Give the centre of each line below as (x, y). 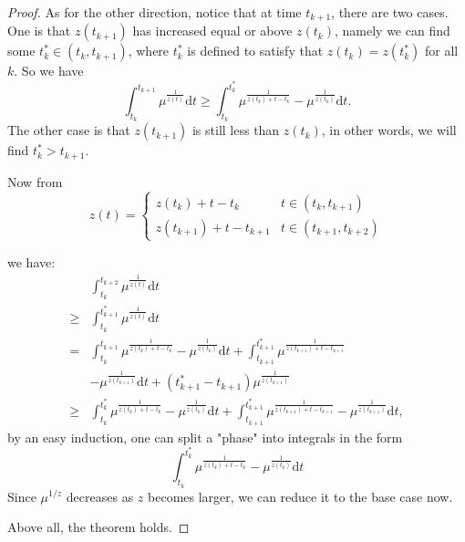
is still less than (236, 130)
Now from (35, 181)
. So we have (49, 71)
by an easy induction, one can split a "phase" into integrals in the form (205, 437)
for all (441, 51)
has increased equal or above (212, 31)
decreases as (100, 496)
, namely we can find (392, 31)
